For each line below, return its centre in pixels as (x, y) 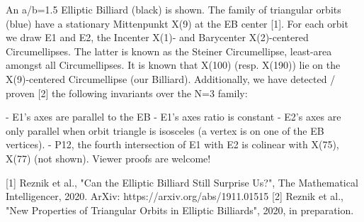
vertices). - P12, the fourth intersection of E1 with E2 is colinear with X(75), (172, 144)
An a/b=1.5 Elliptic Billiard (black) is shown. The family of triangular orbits (174, 9)
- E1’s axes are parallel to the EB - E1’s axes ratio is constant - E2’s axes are (174, 117)
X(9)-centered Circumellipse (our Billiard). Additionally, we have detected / (171, 78)
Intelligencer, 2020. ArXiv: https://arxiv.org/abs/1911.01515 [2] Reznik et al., (175, 196)
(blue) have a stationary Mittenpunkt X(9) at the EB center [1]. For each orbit (177, 23)
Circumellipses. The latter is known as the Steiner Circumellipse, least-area (169, 51)
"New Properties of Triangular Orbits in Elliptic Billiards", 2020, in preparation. (180, 210)
